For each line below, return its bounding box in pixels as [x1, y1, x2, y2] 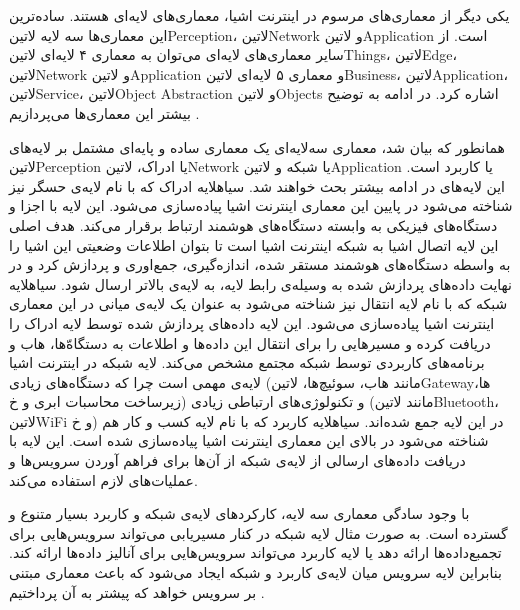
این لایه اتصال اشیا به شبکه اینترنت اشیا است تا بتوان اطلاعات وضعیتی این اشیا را [9, 234, 499, 255]
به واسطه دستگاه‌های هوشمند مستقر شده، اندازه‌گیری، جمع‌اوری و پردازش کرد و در [9, 254, 511, 275]
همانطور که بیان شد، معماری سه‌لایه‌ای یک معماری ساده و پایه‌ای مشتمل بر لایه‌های [9, 136, 505, 157]
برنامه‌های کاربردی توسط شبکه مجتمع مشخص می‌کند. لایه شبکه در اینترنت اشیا [9, 352, 485, 373]
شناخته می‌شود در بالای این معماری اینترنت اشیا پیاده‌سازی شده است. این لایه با [9, 430, 489, 451]
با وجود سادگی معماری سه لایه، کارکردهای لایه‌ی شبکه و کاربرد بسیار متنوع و [9, 503, 470, 524]
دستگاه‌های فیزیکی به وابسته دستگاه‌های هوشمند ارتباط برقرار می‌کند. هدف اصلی [9, 214, 498, 235]
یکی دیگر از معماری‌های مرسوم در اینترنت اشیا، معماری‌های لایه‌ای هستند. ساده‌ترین [9, 5, 510, 25]
